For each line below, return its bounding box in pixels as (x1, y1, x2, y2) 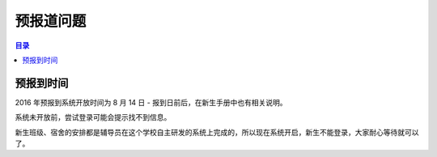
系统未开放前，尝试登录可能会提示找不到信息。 (15, 112, 172, 122)
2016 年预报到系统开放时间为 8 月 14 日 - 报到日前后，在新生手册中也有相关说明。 (15, 97, 287, 107)
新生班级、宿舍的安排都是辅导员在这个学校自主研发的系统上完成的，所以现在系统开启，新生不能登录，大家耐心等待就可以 (15, 127, 419, 137)
